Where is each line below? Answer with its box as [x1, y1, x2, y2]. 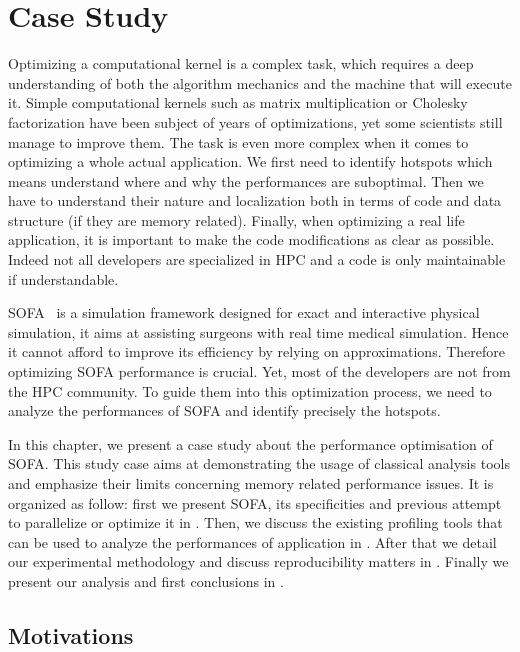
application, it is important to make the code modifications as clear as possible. [8, 229, 495, 250]
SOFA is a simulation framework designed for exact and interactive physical [8, 302, 480, 323]
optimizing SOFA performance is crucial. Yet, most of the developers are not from [8, 361, 511, 382]
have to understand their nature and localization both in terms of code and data [8, 190, 502, 211]
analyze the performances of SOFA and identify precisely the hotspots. [8, 400, 441, 421]
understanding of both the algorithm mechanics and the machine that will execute [8, 72, 512, 93]
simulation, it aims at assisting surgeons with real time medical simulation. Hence [8, 321, 509, 342]
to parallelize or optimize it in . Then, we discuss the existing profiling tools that [8, 512, 503, 533]
